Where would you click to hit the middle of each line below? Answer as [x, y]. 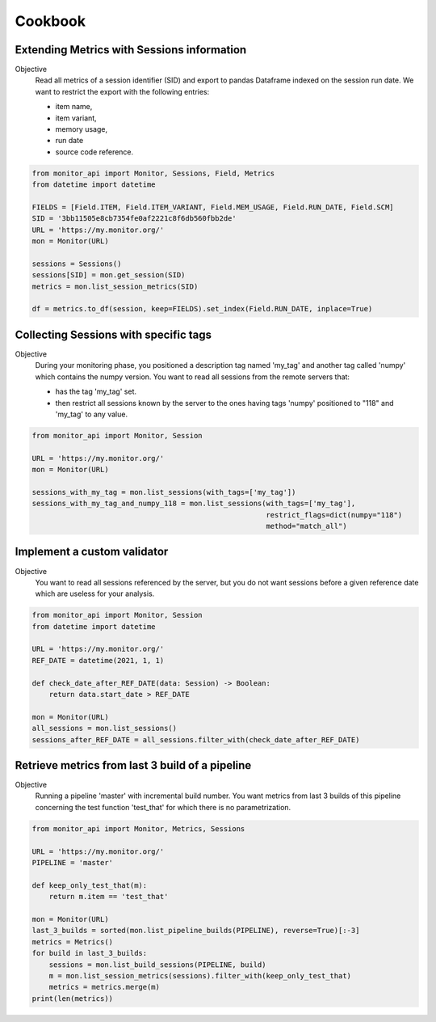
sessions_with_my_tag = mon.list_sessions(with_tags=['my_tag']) [164, 492]
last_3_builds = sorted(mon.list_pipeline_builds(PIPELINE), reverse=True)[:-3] [196, 931]
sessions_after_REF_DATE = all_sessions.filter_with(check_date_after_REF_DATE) [196, 739]
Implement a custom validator [92, 552]
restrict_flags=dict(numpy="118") [334, 515]
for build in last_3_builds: [90, 953]
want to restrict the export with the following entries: [122, 91]
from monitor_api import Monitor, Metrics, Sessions [138, 828]
